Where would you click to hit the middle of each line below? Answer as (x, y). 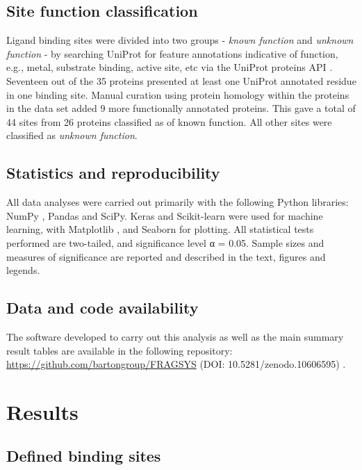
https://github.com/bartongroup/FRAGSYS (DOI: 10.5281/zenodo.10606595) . (176, 364)
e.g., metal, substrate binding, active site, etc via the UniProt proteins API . (170, 67)
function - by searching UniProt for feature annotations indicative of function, (172, 53)
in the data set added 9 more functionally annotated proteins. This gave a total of (181, 108)
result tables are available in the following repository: (120, 350)
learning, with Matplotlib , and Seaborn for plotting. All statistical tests (160, 229)
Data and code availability (102, 308)
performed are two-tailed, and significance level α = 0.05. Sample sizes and (165, 242)
